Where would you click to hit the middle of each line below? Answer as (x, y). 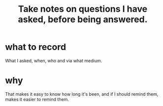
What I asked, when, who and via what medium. (54, 60)
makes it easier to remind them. (37, 99)
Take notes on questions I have (83, 9)
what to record (36, 47)
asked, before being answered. (83, 19)
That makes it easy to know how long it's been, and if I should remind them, (82, 94)
